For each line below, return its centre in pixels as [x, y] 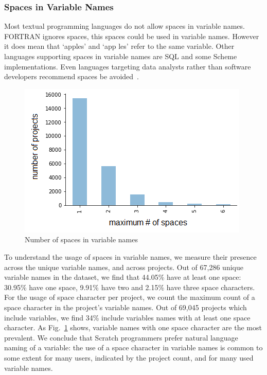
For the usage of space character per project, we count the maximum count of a [130, 297]
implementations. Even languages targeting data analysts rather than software [128, 66]
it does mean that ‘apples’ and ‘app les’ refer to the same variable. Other [119, 46]
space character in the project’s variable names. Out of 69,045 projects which [126, 307]
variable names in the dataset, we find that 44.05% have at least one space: [123, 277]
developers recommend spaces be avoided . [72, 76]
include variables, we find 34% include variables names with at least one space [127, 317]
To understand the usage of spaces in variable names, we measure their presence [130, 256]
